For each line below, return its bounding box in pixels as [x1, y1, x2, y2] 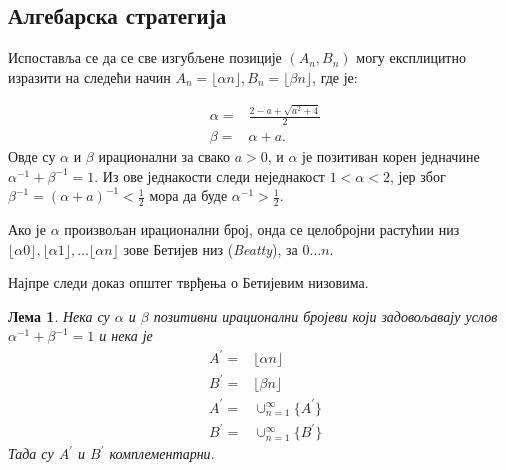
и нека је [99, 325, 153, 346]
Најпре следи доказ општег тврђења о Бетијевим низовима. [8, 272, 369, 293]
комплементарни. [109, 443, 215, 464]
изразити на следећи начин [8, 66, 171, 87]
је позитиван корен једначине [302, 145, 480, 166]
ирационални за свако [98, 145, 230, 166]
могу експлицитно [356, 47, 466, 68]
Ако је [8, 219, 46, 239]
